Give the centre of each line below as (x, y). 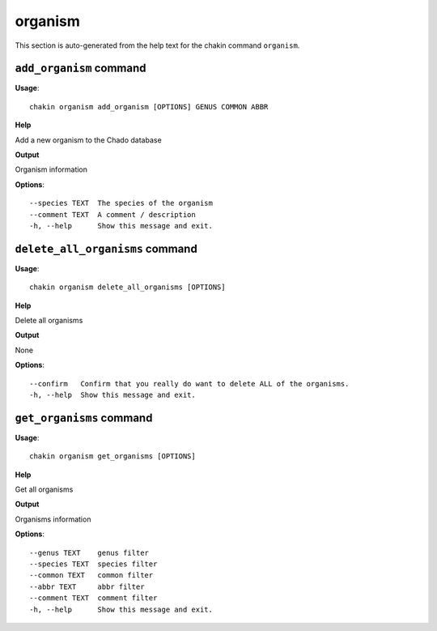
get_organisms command (84, 418)
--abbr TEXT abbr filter (87, 586)
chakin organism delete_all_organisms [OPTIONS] (127, 287)
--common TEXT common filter (91, 576)
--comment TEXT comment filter (93, 598)
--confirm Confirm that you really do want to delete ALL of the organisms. (189, 384)
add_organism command (81, 68)
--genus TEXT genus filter (89, 552)
